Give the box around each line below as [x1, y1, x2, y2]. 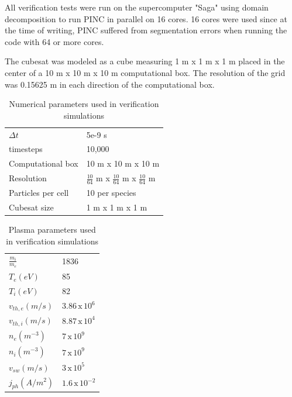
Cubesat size [9, 201, 54, 213]
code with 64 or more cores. [5, 35, 104, 47]
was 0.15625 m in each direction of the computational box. [5, 78, 215, 90]
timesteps [9, 143, 43, 155]
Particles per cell [9, 187, 69, 199]
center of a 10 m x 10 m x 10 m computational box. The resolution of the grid [5, 66, 286, 78]
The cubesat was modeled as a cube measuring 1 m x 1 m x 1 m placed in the [5, 55, 285, 67]
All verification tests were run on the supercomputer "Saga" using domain [5, 1, 269, 13]
